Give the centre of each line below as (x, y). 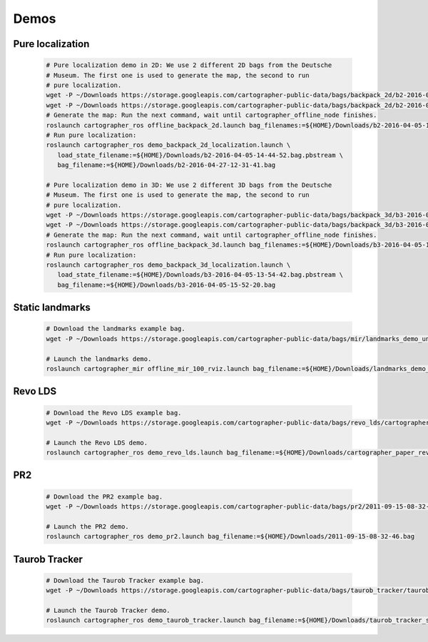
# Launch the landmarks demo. (99, 359)
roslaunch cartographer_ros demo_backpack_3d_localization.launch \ (168, 265)
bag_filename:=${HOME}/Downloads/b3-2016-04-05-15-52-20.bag (167, 285)
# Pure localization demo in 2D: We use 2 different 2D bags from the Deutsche (189, 65)
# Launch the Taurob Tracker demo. (108, 610)
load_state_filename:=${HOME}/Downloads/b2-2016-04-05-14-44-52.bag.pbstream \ (200, 155)
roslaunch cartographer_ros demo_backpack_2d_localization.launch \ (168, 145)
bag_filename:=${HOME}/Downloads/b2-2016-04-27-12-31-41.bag (167, 165)
